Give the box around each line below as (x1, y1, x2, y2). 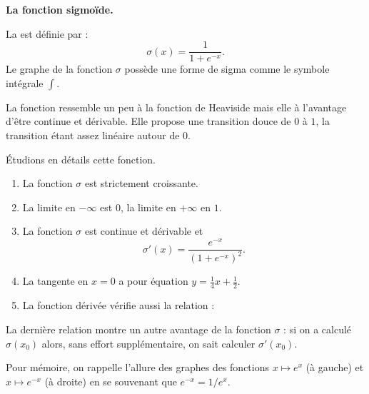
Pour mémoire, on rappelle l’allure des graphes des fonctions (6, 360, 269, 375)
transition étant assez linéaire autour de (6, 128, 180, 143)
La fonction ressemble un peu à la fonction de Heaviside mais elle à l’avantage (6, 99, 347, 114)
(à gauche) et (305, 360, 364, 375)
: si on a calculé (283, 321, 352, 336)
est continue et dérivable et (84, 223, 203, 238)
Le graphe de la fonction (6, 61, 113, 76)
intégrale (6, 75, 44, 90)
